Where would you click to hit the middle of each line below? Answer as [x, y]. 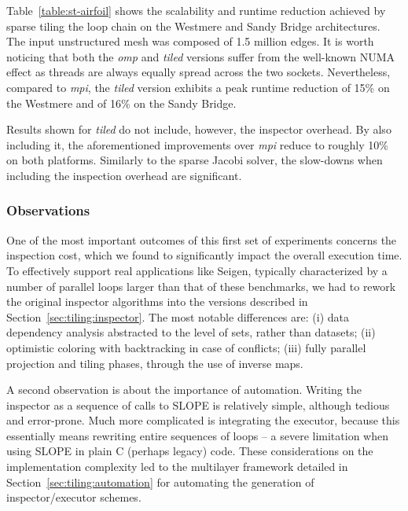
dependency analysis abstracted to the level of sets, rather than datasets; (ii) [191, 332]
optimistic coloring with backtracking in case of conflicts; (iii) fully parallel [186, 347]
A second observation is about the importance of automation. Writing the [184, 390]
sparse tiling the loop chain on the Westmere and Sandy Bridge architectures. [193, 26]
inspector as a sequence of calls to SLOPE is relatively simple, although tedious [198, 404]
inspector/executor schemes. [74, 497]
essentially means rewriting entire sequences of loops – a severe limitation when [197, 435]
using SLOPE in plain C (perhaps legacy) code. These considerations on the [190, 451]
